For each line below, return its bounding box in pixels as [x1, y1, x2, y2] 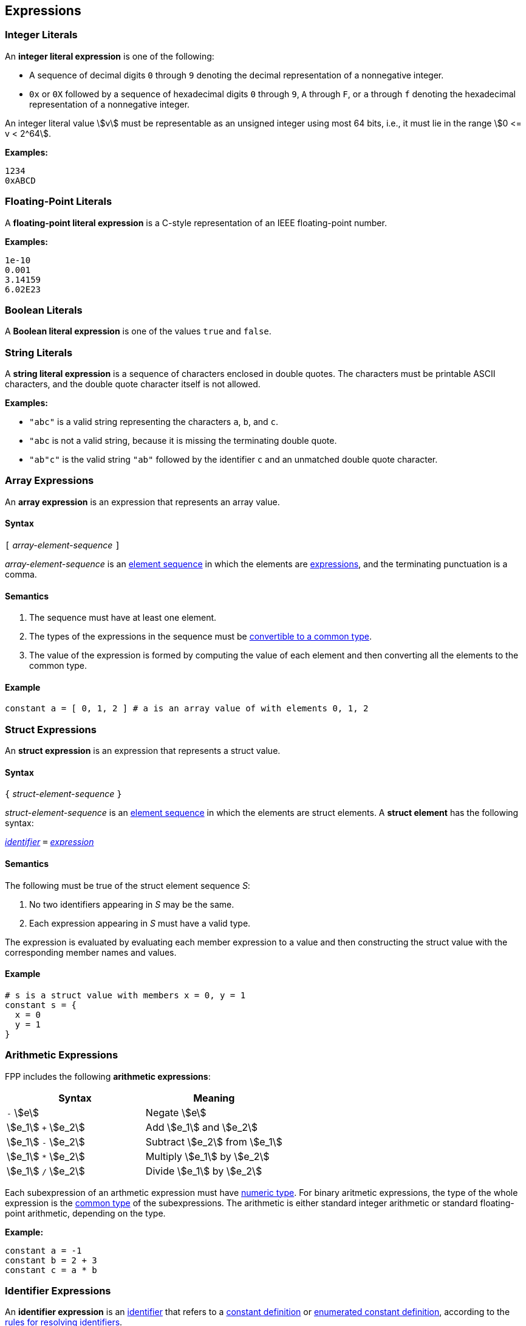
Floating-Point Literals [5, 195, 112, 208]
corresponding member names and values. [5, 947, 177, 958]
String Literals [5, 346, 73, 359]
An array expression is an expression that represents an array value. [5, 496, 280, 507]
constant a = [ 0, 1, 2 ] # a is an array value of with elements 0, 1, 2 [5, 703, 369, 714]
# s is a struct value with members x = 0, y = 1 [5, 990, 246, 1000]
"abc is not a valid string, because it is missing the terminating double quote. [29, 435, 337, 446]
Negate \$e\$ [145, 1106, 207, 1119]
